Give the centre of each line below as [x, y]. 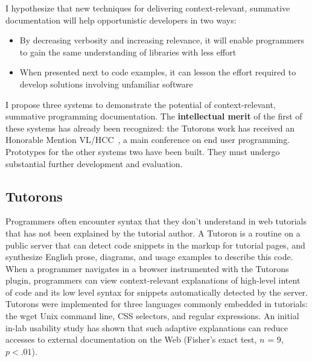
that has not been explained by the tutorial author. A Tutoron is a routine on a [153, 233]
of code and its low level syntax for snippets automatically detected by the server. [157, 292]
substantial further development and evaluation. [94, 163]
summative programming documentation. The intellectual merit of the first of [154, 116]
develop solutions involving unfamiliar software [106, 84]
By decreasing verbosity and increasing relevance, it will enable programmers [162, 40]
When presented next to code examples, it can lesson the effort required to [158, 72]
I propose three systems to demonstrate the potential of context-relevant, [141, 104]
